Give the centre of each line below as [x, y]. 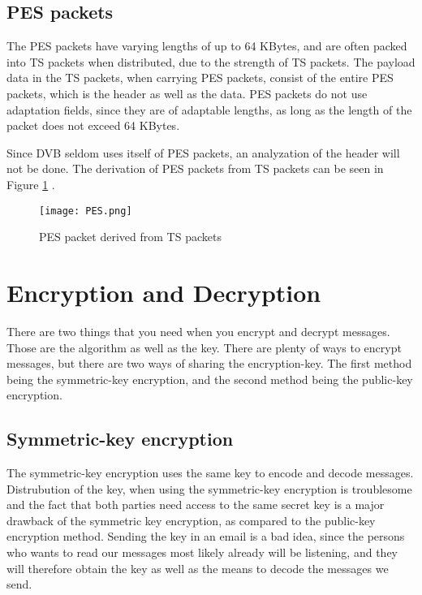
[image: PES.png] [86, 211]
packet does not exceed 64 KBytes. [93, 125]
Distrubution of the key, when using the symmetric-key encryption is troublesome [209, 488]
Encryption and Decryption [164, 292]
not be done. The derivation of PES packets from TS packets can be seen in [195, 168]
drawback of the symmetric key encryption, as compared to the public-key [191, 520]
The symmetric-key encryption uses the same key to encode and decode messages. [210, 473]
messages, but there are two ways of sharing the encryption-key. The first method [209, 363]
